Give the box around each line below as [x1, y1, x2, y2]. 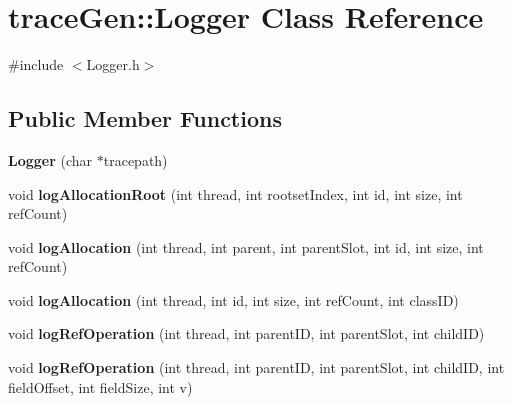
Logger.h [86, 54, 140, 75]
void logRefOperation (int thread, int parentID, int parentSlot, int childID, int [8, 357, 505, 378]
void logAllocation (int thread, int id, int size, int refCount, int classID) [8, 289, 459, 310]
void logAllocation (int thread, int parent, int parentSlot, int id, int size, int [8, 236, 484, 257]
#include [8, 54, 64, 75]
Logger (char [8, 149, 93, 170]
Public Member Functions [8, 103, 282, 134]
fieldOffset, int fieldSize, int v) [8, 376, 193, 397]
